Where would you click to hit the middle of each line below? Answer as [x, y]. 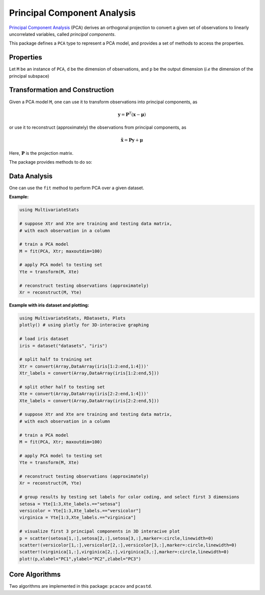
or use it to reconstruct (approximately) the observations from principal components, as [98, 127]
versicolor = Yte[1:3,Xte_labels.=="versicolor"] [80, 510]
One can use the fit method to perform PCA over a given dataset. [77, 188]
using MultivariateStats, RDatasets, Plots [73, 318]
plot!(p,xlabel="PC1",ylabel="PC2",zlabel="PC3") [80, 559]
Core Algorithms [35, 575]
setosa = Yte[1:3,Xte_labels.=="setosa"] [70, 504]
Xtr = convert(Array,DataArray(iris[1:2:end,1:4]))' [84, 366]
